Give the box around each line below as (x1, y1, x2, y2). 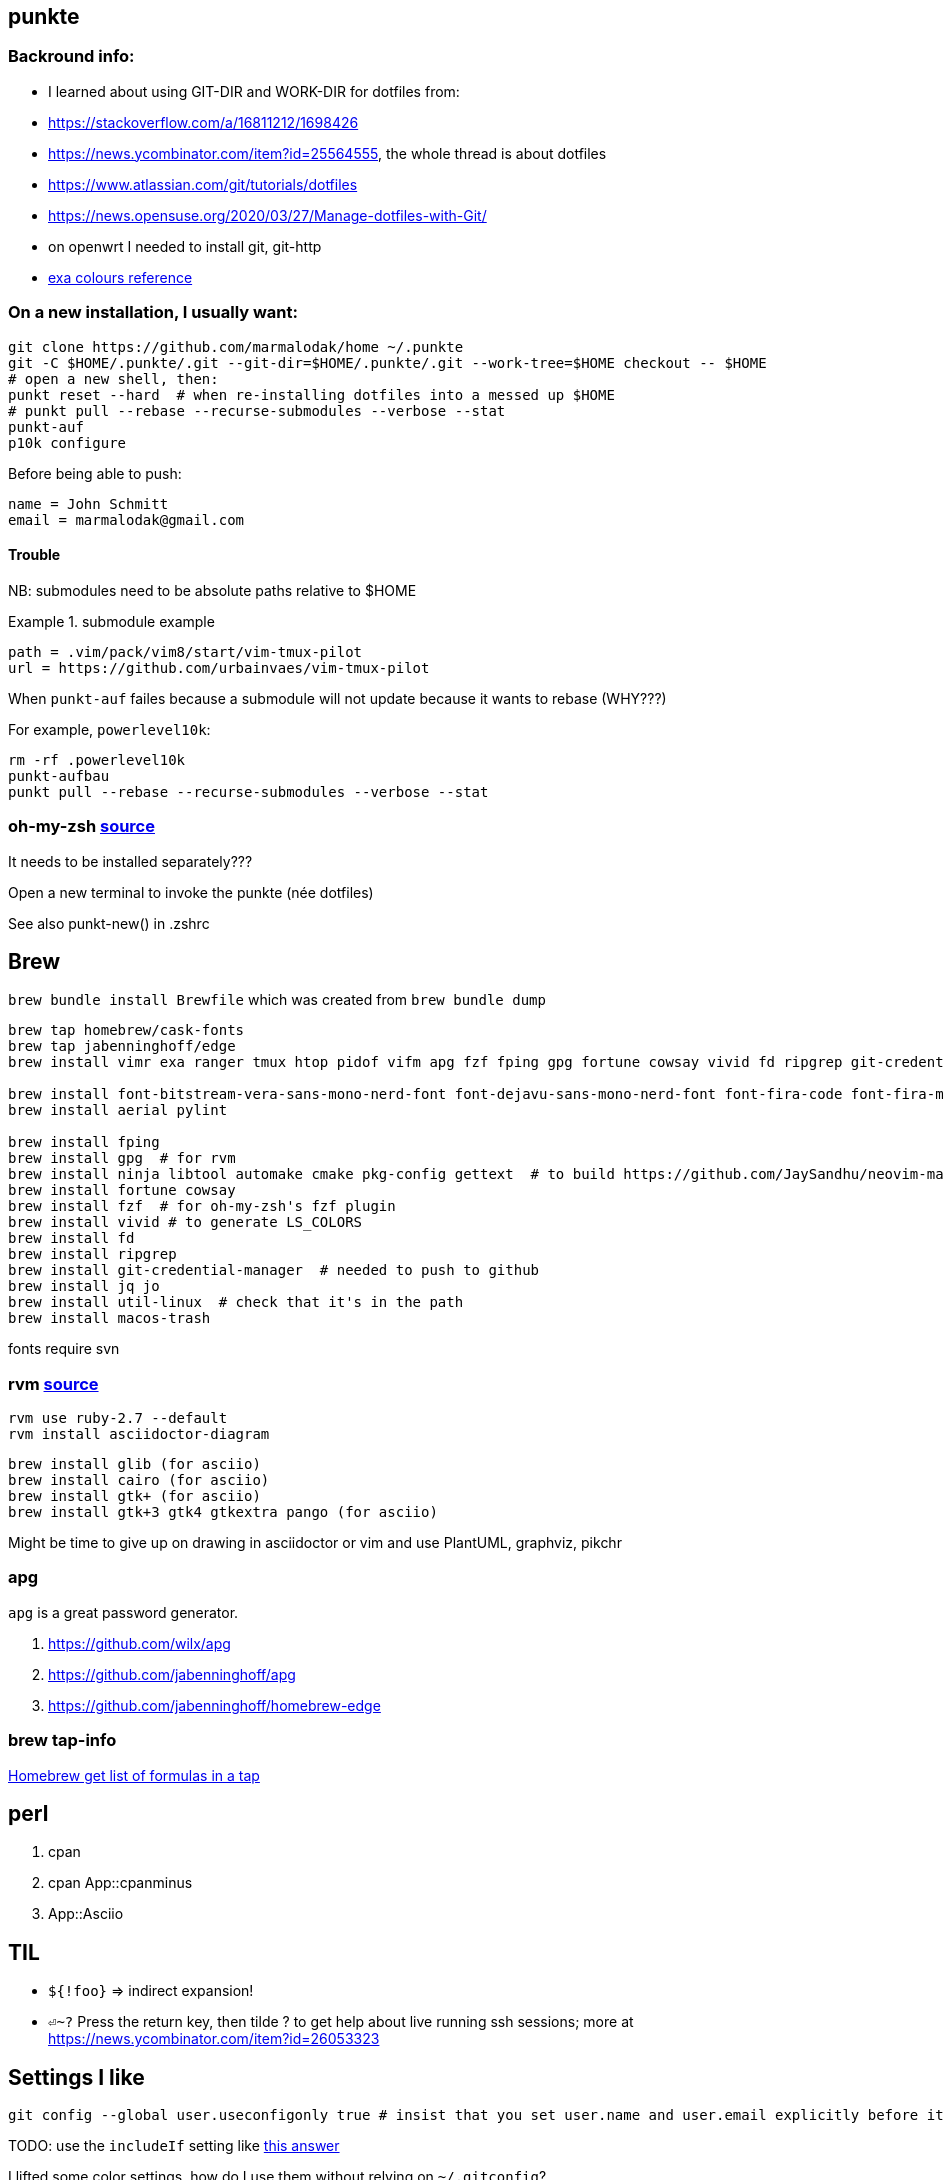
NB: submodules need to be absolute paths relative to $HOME (8, 581, 417, 599)
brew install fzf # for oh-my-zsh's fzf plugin (8, 1198, 396, 1215)
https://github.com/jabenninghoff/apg (48, 1665, 296, 1683)
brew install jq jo (8, 1278, 160, 1295)
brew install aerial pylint (8, 1102, 228, 1119)
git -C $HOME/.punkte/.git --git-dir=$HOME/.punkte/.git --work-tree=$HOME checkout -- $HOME (8, 354, 767, 371)
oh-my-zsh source (8, 816, 155, 837)
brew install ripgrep (8, 1246, 177, 1263)
